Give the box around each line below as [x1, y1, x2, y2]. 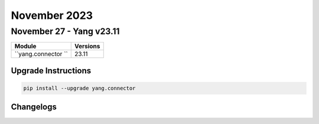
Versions [74, 42, 100, 50]
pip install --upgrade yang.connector [23, 85, 136, 92]
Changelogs [11, 102, 57, 112]
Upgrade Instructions [11, 66, 92, 76]
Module [14, 42, 37, 50]
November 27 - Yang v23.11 [11, 26, 121, 37]
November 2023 [11, 9, 93, 22]
